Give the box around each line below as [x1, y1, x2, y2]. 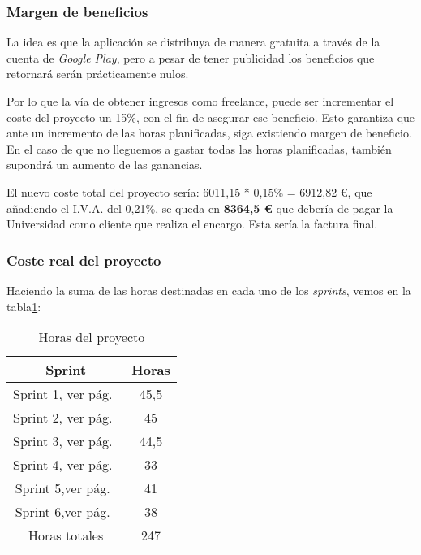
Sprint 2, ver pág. [13, 408, 113, 427]
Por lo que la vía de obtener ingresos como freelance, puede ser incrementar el [6, 93, 394, 109]
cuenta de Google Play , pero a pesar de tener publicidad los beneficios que [6, 49, 375, 66]
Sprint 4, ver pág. [13, 455, 113, 475]
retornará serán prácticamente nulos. [6, 65, 189, 82]
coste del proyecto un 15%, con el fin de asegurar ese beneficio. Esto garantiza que [6, 108, 415, 125]
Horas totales [28, 526, 104, 545]
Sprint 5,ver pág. [15, 479, 110, 498]
